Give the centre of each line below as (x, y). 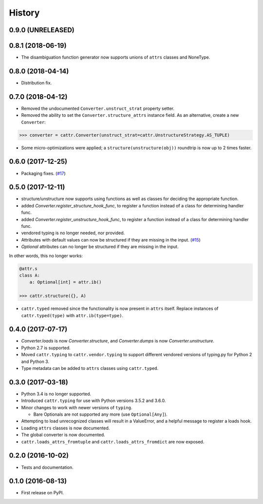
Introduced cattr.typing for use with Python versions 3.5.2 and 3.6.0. (94, 401)
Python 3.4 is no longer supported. (56, 394)
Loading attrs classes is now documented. (66, 428)
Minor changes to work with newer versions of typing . (77, 407)
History (24, 13)
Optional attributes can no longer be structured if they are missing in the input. (100, 247)
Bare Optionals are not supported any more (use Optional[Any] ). (100, 414)
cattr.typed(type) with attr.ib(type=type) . (72, 315)
